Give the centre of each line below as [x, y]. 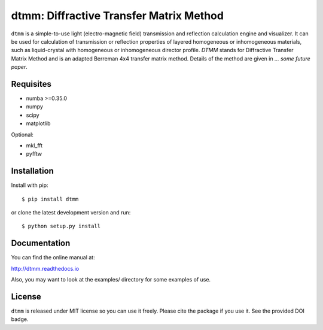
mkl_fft [34, 145]
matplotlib [38, 123]
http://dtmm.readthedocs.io [45, 268]
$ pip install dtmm [50, 199]
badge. [20, 319]
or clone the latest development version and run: [71, 213]
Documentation [41, 243]
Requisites [31, 84]
